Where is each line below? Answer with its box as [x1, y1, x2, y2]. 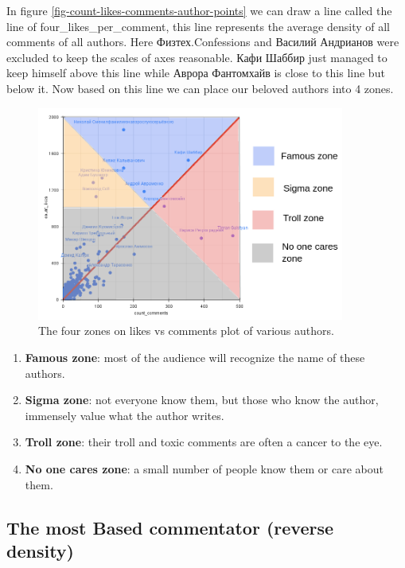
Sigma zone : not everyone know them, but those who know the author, [25, 391, 379, 408]
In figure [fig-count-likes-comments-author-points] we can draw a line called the [6, 2, 392, 18]
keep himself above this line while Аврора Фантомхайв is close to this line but [6, 64, 385, 81]
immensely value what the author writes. [25, 407, 224, 423]
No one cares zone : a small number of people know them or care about [25, 461, 384, 477]
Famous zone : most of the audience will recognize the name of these [25, 349, 365, 366]
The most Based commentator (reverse [6, 515, 334, 539]
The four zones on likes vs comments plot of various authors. [38, 322, 334, 339]
